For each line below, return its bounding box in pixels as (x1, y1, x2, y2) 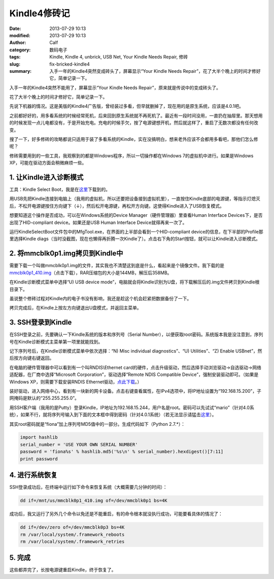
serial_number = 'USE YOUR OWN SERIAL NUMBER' (20, 442, 138, 447)
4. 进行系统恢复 (9, 471, 58, 479)
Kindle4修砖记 (9, 8, 71, 19)
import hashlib (20, 435, 58, 440)
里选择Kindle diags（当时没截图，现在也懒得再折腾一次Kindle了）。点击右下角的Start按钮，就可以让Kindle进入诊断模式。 (9, 236, 261, 242)
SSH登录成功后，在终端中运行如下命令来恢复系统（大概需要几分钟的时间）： (9, 484, 167, 490)
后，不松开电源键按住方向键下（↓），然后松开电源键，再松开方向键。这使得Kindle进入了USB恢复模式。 (9, 202, 224, 209)
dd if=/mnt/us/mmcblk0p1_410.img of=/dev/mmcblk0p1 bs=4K (20, 498, 167, 504)
